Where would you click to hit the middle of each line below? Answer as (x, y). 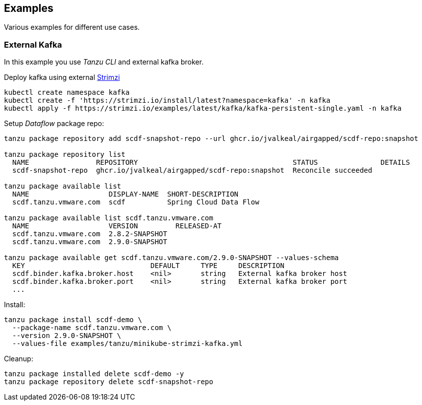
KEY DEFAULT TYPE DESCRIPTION (148, 266)
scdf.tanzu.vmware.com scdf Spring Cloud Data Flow (136, 202)
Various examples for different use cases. (72, 27)
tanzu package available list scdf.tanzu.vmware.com (109, 218)
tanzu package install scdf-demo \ (73, 320)
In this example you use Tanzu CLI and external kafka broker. (104, 62)
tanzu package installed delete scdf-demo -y (94, 374)
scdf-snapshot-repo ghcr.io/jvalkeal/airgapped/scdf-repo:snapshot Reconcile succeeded (192, 170)
